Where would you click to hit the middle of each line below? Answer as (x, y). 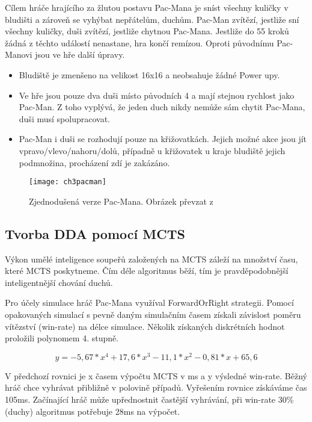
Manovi (19, 54)
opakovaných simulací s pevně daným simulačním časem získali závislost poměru (153, 314)
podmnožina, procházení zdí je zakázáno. (94, 162)
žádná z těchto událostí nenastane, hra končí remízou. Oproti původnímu (139, 42)
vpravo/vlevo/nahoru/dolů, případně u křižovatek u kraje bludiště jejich (152, 150)
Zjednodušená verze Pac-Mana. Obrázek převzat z (121, 201)
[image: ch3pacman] (68, 182)
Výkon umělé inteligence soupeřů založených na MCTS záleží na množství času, (151, 259)
